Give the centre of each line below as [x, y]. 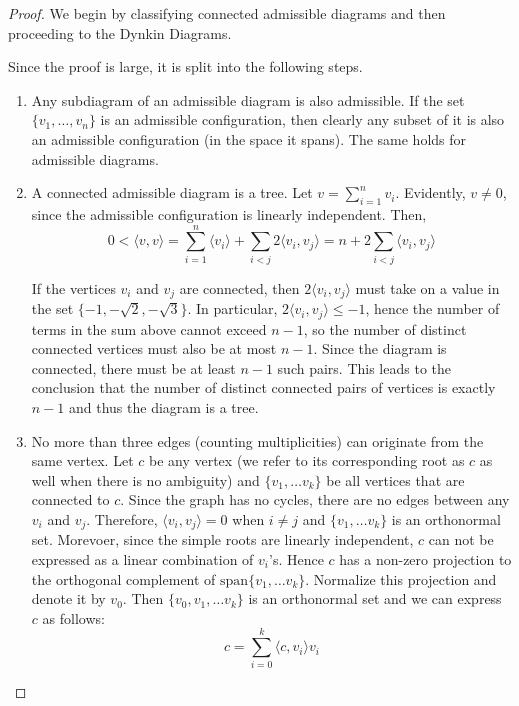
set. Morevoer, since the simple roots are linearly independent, [222, 539]
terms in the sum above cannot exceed [149, 328]
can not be [461, 539]
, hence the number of [432, 308]
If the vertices [73, 287]
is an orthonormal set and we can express [375, 598]
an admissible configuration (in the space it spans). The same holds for [249, 138]
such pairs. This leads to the [364, 367]
